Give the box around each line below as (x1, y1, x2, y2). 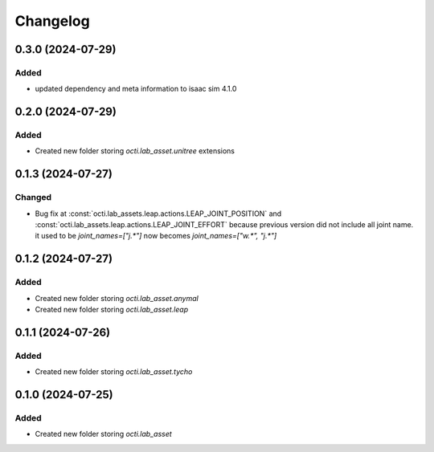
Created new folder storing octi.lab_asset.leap (35, 304, 189, 314)
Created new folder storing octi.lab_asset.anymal (35, 293, 199, 303)
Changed (14, 192, 52, 203)
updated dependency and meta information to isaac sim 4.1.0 (35, 84, 237, 94)
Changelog (14, 12, 90, 30)
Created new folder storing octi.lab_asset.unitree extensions (35, 146, 235, 156)
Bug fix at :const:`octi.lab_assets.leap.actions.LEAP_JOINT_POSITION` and (35, 209, 282, 218)
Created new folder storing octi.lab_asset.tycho (35, 367, 193, 377)
